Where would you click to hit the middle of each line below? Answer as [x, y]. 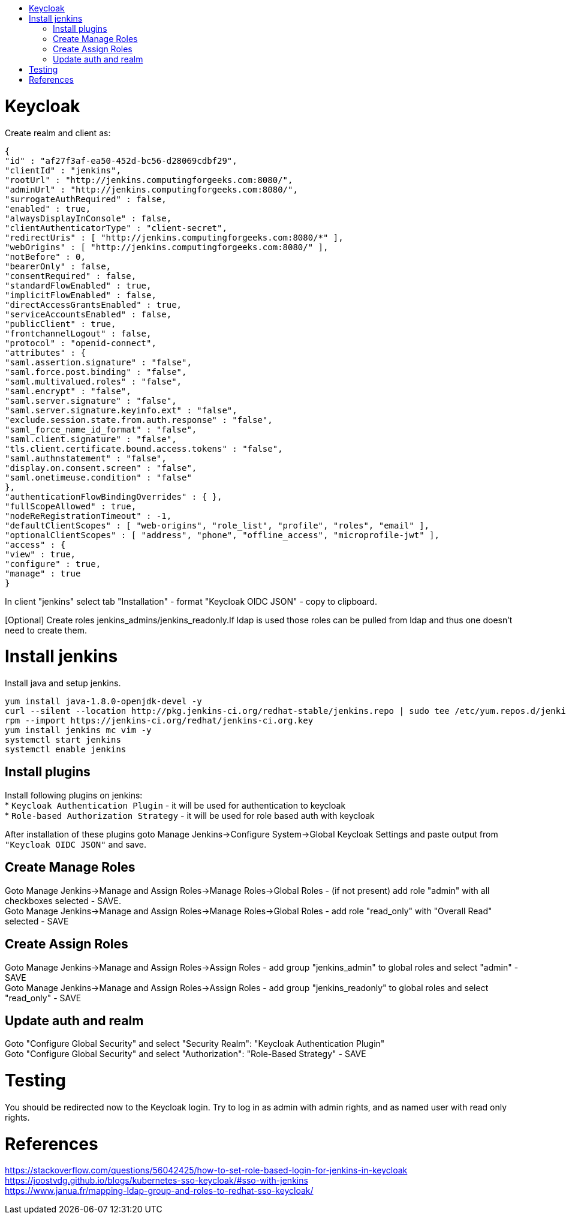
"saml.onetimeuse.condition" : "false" [98, 477]
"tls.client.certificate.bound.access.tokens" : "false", [144, 448]
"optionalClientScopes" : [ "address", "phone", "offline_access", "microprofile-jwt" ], [222, 535]
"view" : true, [40, 554]
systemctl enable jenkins [66, 749]
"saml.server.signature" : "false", [91, 400]
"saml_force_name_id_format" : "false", [101, 429]
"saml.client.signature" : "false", [91, 439]
